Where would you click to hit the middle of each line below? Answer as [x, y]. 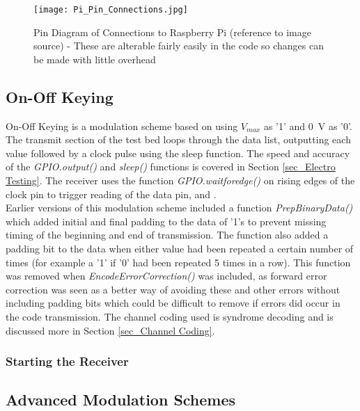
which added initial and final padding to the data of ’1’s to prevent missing [166, 221]
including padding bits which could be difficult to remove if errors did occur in [173, 303]
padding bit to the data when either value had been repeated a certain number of [180, 248]
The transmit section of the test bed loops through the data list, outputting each [178, 139]
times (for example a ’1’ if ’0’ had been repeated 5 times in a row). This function [178, 262]
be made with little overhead [95, 59]
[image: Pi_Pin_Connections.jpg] [111, 10]
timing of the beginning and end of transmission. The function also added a [167, 235]
